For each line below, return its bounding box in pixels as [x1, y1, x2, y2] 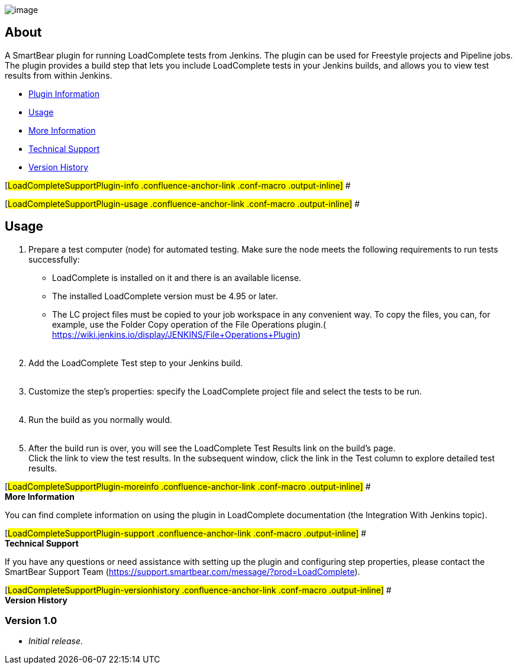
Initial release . [28, 636, 83, 647]
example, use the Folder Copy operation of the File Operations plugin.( [52, 319, 327, 329]
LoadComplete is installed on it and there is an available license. [52, 272, 302, 283]
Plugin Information [28, 88, 100, 99]
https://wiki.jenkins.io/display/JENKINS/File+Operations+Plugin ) [52, 329, 301, 340]
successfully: [28, 254, 80, 264]
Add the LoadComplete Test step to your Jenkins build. [28, 357, 243, 368]
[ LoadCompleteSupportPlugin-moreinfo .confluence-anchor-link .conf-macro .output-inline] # [5, 481, 371, 492]
